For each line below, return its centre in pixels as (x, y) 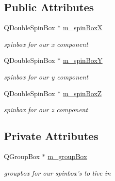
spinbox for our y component (46, 76)
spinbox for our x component (46, 44)
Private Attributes (51, 136)
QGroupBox (22, 156)
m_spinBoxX (83, 28)
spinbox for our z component (46, 110)
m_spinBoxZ (82, 93)
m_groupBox (67, 156)
